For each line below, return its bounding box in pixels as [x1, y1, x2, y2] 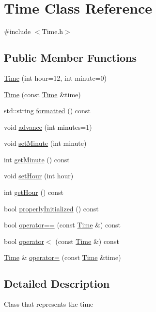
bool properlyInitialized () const [4, 203, 99, 213]
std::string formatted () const [4, 105, 91, 116]
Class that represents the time [4, 299, 94, 309]
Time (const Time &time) [4, 89, 81, 99]
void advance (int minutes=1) [4, 121, 92, 132]
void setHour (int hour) [4, 171, 74, 181]
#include [4, 26, 31, 36]
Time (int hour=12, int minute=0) [4, 72, 107, 83]
